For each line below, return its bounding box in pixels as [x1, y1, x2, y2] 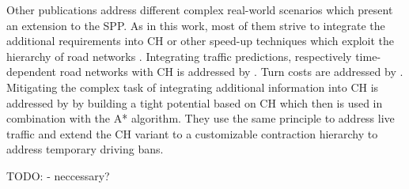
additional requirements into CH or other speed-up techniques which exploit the [6, 32, 395, 49]
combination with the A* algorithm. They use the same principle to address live [6, 110, 395, 127]
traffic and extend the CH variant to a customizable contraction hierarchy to [6, 125, 378, 142]
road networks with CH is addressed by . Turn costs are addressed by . [59, 63, 403, 80]
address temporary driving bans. [6, 141, 164, 157]
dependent [6, 63, 57, 80]
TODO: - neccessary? [6, 167, 110, 183]
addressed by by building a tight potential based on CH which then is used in [6, 94, 383, 111]
